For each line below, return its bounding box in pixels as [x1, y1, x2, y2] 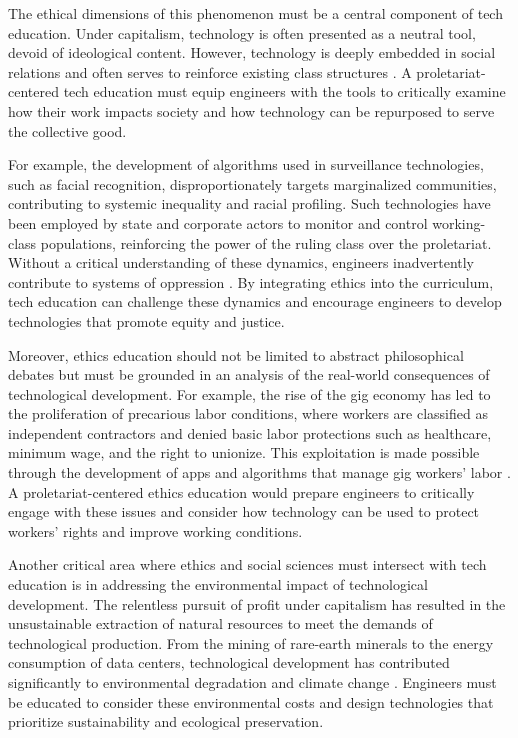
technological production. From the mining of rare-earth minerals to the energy [8, 632, 494, 653]
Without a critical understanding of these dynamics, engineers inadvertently [8, 252, 475, 273]
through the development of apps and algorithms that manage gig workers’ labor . [8, 462, 511, 483]
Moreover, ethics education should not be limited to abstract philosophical [8, 344, 464, 365]
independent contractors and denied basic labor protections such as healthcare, [8, 422, 492, 443]
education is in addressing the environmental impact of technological [8, 574, 428, 595]
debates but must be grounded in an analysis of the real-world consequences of [8, 364, 490, 385]
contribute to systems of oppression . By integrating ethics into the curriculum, [8, 271, 494, 292]
